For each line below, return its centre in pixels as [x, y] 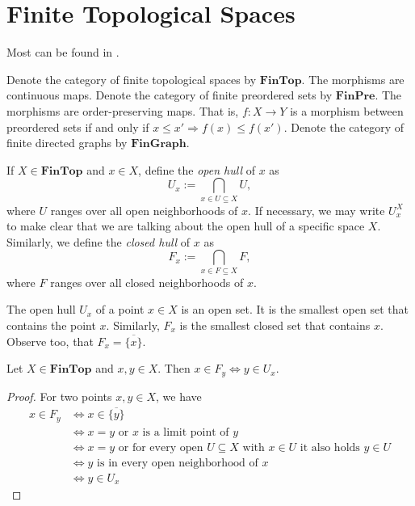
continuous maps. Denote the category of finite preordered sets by [170, 95]
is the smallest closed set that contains [275, 325]
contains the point [51, 325]
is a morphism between [347, 110]
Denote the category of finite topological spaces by [132, 79]
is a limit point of [186, 432]
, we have [179, 396]
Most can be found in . [63, 52]
